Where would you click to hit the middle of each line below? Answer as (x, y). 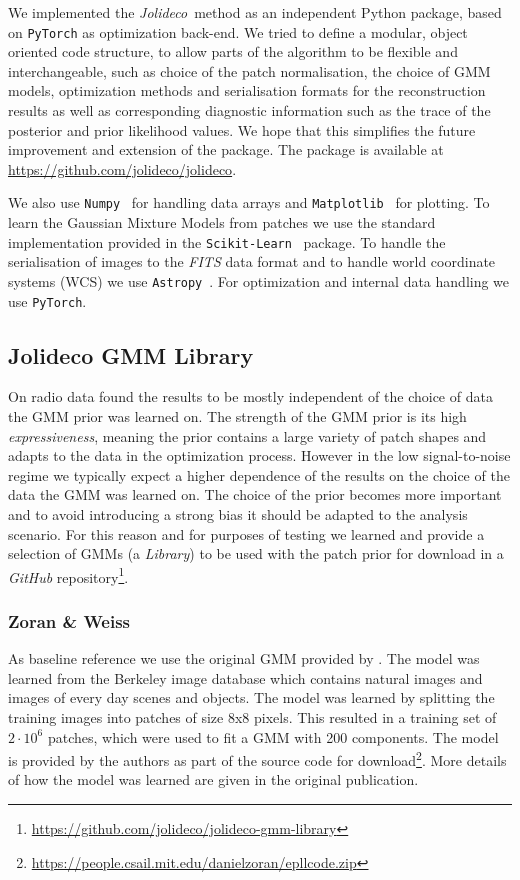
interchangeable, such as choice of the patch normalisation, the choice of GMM (249, 70)
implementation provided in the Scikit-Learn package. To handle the (227, 241)
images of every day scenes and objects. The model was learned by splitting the (251, 697)
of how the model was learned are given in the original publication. (213, 779)
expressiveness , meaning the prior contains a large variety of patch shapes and (247, 435)
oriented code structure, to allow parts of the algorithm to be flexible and (233, 51)
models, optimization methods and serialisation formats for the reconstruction (247, 90)
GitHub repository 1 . (68, 575)
